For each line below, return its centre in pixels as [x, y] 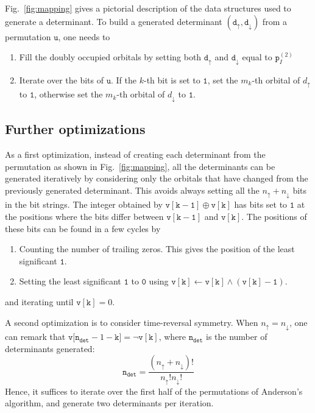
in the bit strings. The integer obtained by [84, 204]
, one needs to [84, 36]
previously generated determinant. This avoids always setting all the [132, 190]
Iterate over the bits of [61, 79]
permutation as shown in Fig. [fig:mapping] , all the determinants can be [140, 166]
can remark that [35, 337]
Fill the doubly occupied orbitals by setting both [110, 57]
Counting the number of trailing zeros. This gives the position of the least [157, 249]
